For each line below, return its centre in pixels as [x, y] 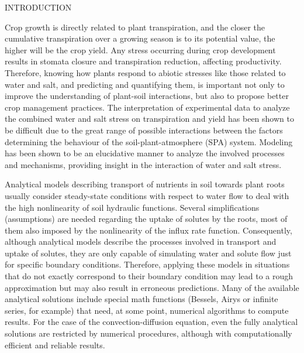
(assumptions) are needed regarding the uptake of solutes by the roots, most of [146, 219]
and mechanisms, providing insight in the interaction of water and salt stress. [143, 164]
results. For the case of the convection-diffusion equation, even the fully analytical [151, 322]
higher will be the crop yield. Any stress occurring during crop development [140, 49]
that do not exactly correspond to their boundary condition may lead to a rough [149, 276]
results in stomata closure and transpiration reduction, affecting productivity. [143, 61]
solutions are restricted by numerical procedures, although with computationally [148, 333]
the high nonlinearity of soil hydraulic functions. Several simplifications [132, 207]
